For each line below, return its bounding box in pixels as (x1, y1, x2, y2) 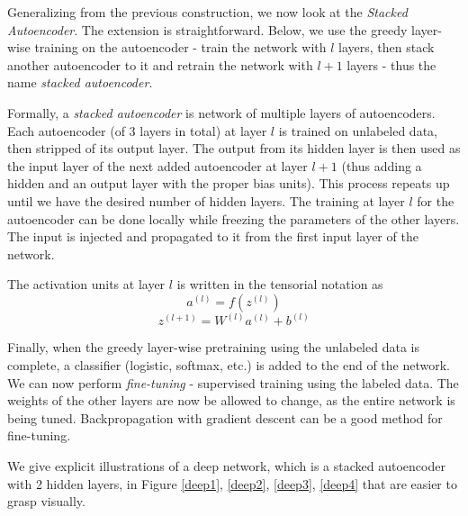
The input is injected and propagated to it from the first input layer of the (7, 227, 418, 246)
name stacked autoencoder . (7, 73, 153, 92)
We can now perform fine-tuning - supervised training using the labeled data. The (7, 373, 459, 392)
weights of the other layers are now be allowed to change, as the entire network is (7, 391, 455, 410)
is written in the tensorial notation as (176, 275, 383, 294)
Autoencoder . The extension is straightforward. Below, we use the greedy (7, 20, 408, 39)
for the (417, 191, 454, 210)
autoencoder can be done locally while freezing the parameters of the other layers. (7, 209, 460, 228)
